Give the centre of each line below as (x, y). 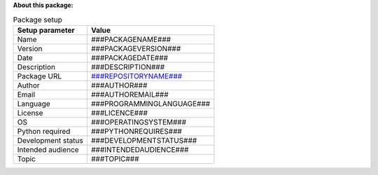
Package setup (38, 20)
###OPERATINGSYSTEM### (139, 122)
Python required (44, 131)
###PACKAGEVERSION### (136, 48)
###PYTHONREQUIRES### (136, 131)
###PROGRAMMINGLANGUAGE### (151, 104)
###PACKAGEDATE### (129, 57)
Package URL (40, 76)
